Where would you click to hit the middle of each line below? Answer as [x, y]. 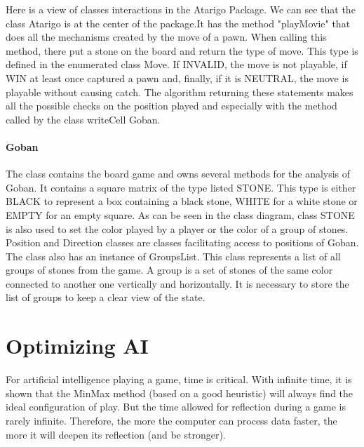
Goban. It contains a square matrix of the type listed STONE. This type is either [181, 187]
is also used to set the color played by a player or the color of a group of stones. [177, 228]
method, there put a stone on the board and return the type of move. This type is [182, 50]
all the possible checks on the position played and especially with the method [171, 106]
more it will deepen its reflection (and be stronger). [116, 434]
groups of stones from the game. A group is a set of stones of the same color [169, 270]
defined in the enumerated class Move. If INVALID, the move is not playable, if [176, 64]
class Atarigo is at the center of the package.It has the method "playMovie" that [178, 23]
